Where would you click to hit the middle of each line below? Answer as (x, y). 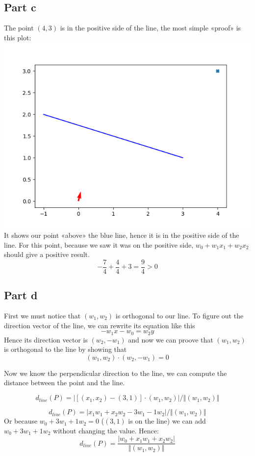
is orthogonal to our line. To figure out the (179, 316)
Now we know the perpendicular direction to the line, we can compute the (115, 373)
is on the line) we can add (167, 421)
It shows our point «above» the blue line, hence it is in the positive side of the (122, 235)
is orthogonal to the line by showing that (65, 349)
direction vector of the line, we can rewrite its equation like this (100, 325)
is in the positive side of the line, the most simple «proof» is (151, 28)
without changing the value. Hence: (106, 430)
